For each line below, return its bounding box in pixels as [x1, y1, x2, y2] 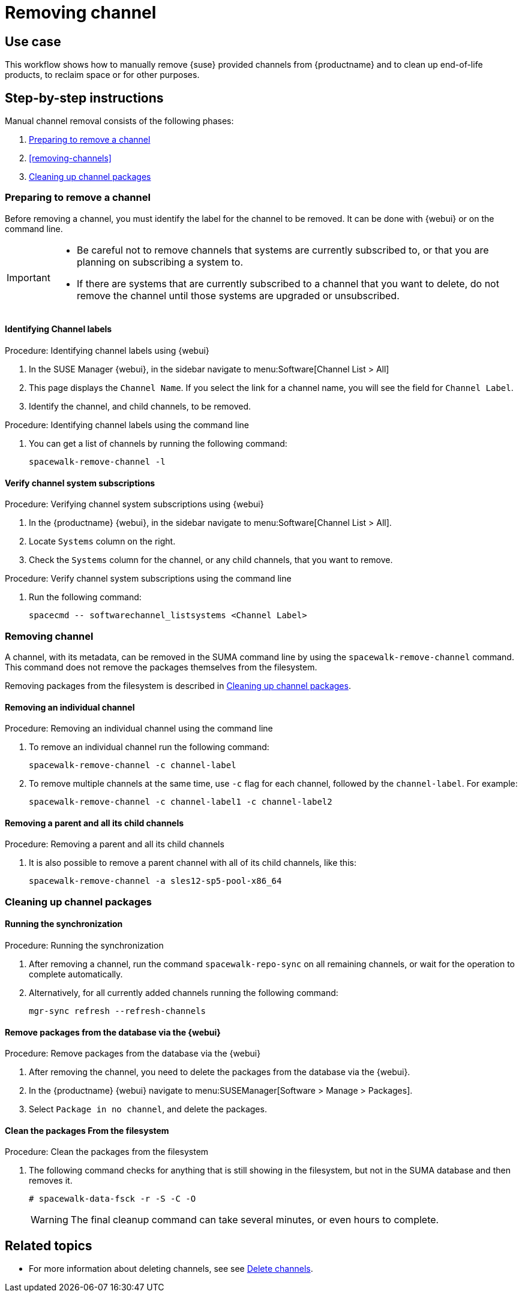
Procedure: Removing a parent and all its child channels [5, 839, 224, 850]
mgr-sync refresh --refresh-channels [29, 1006, 206, 1016]
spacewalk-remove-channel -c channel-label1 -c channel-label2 [29, 797, 332, 807]
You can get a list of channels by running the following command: [29, 438, 287, 449]
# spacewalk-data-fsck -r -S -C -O [29, 1194, 196, 1204]
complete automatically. [29, 968, 123, 979]
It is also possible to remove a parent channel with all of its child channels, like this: [29, 857, 356, 868]
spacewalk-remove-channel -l [29, 456, 166, 467]
